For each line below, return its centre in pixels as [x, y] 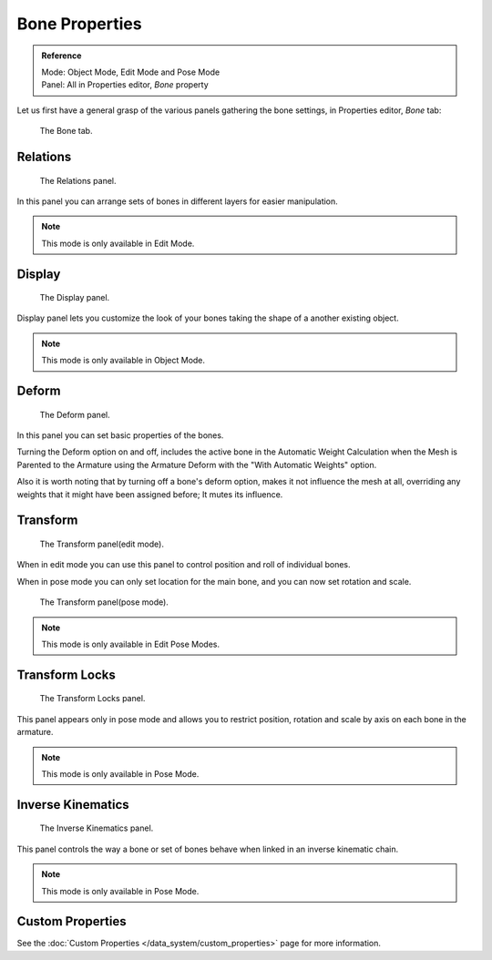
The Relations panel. [78, 180]
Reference [61, 56]
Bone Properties [79, 24]
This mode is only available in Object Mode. [123, 361]
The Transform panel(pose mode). [104, 602]
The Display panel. [75, 298]
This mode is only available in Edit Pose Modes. [131, 644]
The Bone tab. [66, 131]
